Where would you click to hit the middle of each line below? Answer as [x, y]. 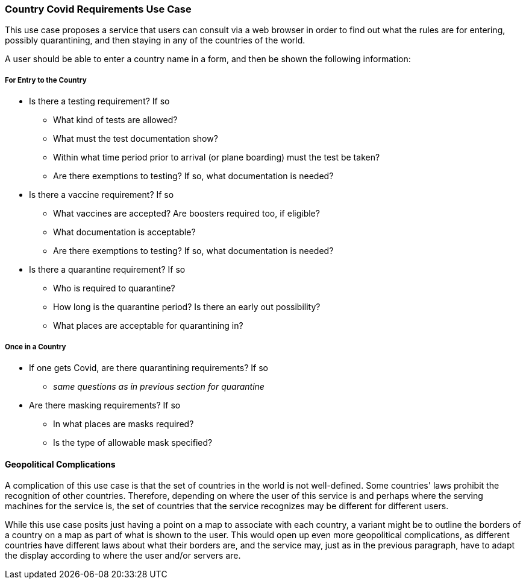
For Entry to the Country [46, 80]
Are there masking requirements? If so [105, 405]
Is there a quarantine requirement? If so [107, 270]
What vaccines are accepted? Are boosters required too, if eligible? [186, 214]
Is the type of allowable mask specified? [133, 442]
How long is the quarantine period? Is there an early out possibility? [187, 307]
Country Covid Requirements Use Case [98, 9]
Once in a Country [36, 347]
